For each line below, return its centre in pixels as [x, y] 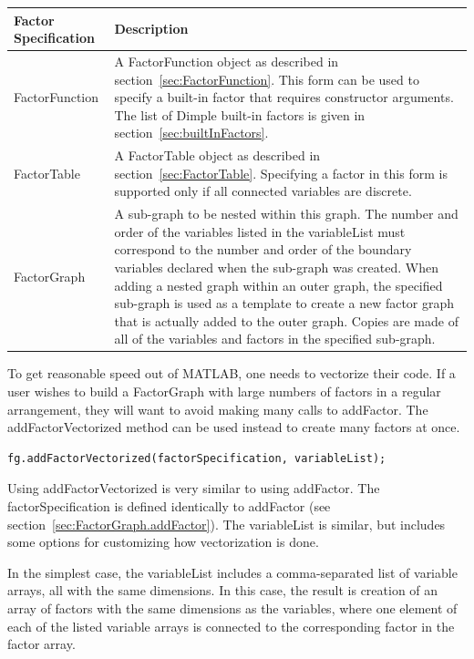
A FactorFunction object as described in [227, 61]
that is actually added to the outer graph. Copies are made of [286, 320]
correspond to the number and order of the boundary [263, 249]
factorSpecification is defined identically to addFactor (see [169, 506]
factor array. [41, 644]
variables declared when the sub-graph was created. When [276, 267]
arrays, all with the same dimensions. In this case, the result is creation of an [223, 590]
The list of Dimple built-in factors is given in [240, 114]
